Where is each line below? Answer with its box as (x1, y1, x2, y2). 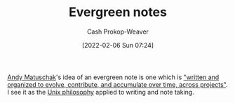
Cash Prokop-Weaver (86, 27, 149, 36)
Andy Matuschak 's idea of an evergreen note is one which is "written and (7, 73, 220, 81)
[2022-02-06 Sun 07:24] (81, 41, 154, 49)
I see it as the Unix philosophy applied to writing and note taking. (7, 88, 194, 96)
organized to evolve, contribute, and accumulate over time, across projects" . (7, 80, 228, 88)
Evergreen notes (69, 4, 167, 20)
